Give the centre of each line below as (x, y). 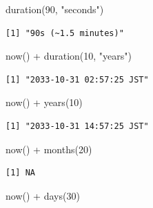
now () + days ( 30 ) (43, 195)
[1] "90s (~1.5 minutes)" (65, 33)
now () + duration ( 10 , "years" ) (69, 56)
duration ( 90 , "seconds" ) (55, 9)
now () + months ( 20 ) (49, 149)
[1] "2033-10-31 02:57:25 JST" (77, 79)
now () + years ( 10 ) (44, 102)
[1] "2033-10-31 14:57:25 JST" (77, 126)
